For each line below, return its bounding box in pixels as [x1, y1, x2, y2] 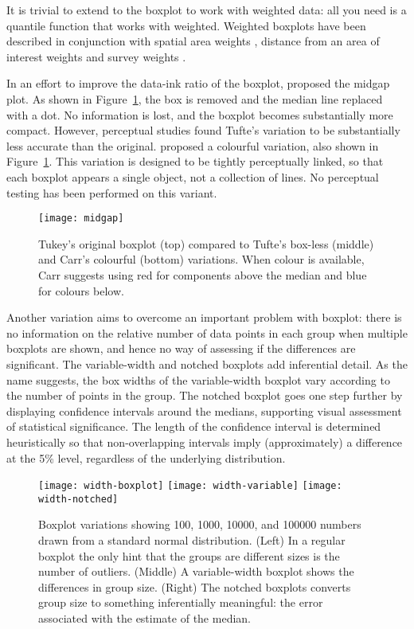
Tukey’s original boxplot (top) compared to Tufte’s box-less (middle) [38, 235, 374, 252]
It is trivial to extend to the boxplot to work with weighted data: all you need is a [6, 2, 407, 18]
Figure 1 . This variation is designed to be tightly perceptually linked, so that [6, 153, 384, 170]
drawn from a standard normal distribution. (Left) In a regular [38, 532, 346, 548]
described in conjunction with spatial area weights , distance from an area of [6, 33, 380, 49]
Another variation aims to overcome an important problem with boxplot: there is [6, 309, 402, 326]
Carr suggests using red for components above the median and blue [38, 266, 367, 283]
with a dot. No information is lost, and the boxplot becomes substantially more [6, 106, 393, 123]
